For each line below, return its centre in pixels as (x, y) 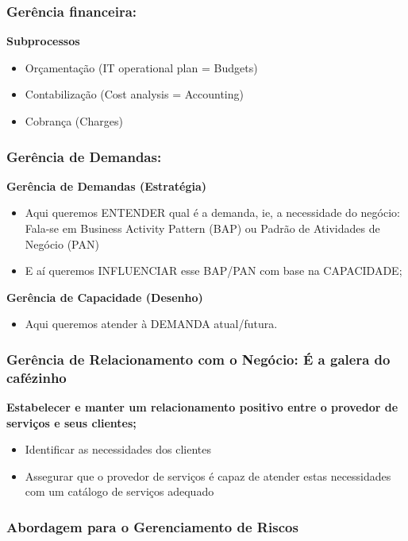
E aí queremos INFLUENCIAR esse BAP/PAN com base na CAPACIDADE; (214, 270)
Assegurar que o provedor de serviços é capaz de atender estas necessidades (208, 475)
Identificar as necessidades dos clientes (118, 449)
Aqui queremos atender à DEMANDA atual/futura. (151, 324)
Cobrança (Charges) (74, 121)
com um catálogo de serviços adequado (119, 491)
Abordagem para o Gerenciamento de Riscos (152, 527)
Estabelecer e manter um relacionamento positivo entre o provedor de (202, 407)
